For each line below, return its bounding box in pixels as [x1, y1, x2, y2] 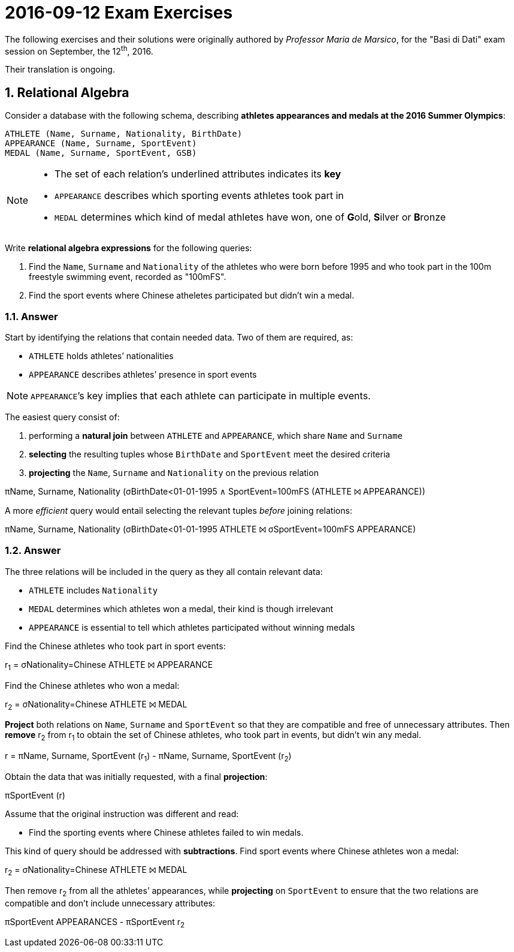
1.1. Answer [5, 310, 58, 323]
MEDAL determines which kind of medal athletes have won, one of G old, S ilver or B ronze [55, 211, 446, 224]
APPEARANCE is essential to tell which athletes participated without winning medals [29, 622, 355, 632]
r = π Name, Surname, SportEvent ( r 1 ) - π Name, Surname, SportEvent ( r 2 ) [5, 751, 292, 763]
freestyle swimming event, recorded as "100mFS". [29, 272, 226, 282]
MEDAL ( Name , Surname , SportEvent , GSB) [5, 148, 197, 158]
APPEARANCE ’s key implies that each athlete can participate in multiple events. [31, 390, 371, 402]
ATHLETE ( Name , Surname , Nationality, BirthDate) [5, 129, 243, 139]
